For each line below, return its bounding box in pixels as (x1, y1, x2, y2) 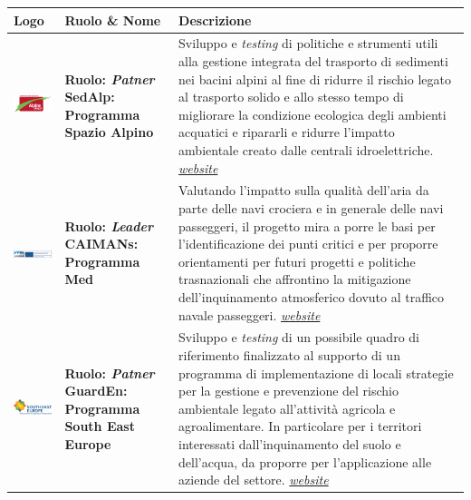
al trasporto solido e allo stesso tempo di (178, 87, 404, 106)
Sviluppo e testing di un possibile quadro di (178, 328, 419, 347)
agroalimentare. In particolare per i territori (178, 417, 422, 436)
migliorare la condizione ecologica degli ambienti (178, 104, 447, 123)
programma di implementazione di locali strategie (178, 363, 454, 382)
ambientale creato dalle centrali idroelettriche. (178, 140, 434, 159)
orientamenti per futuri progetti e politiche (178, 251, 416, 270)
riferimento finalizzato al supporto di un (178, 345, 400, 364)
